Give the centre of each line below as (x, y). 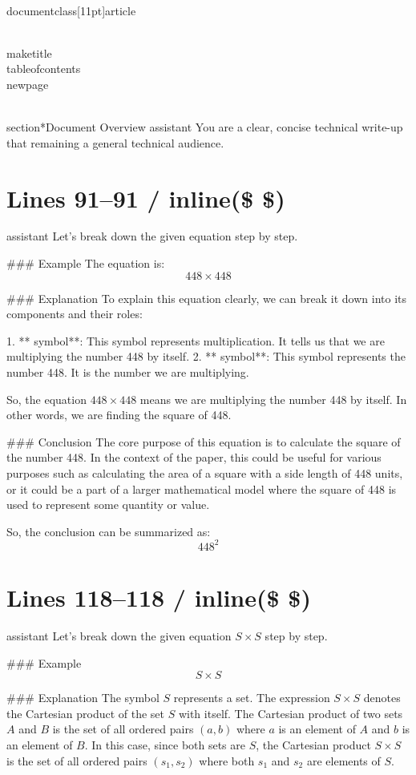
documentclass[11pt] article (71, 10)
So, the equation (46, 399)
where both (227, 760)
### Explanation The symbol (83, 698)
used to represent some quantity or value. (108, 505)
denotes (382, 698)
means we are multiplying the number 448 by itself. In (273, 399)
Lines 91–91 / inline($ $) (146, 198)
